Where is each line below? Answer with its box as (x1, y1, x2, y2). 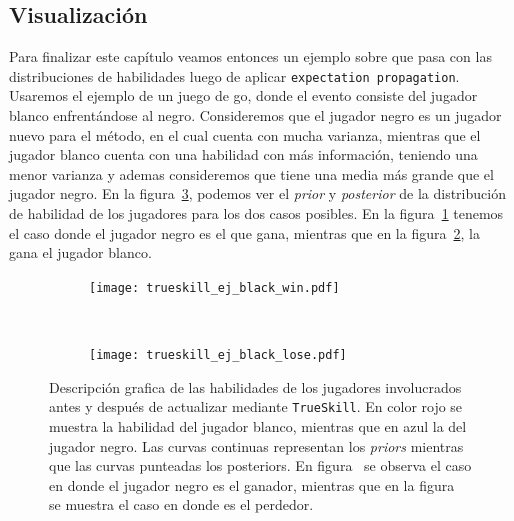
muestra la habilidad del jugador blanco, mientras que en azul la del (49, 415, 467, 436)
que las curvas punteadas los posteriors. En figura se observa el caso (49, 455, 472, 476)
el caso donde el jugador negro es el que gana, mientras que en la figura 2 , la (9, 222, 480, 243)
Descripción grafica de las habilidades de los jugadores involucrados (49, 376, 462, 397)
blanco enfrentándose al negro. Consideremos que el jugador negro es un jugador (9, 105, 502, 126)
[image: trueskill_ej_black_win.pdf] (89, 280, 340, 295)
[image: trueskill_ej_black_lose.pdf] (89, 348, 347, 363)
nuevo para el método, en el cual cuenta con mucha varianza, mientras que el (9, 124, 481, 145)
